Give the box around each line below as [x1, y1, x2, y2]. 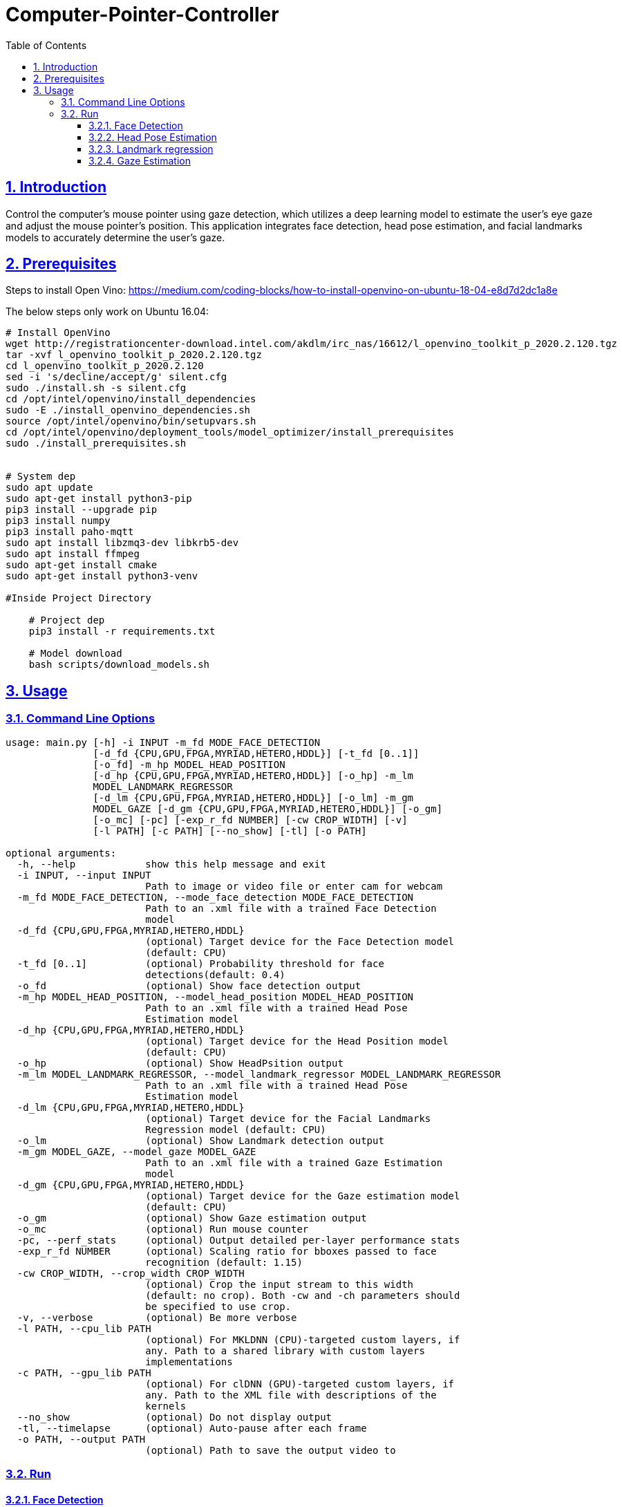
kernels [145, 1400, 187, 1412]
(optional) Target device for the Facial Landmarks [145, 1112, 431, 1124]
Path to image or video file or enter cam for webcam [145, 880, 443, 892]
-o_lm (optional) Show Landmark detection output [17, 1134, 384, 1146]
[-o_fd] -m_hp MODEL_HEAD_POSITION [93, 758, 285, 770]
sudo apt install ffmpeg [6, 548, 140, 560]
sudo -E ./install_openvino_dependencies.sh [6, 404, 251, 416]
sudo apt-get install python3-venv [6, 570, 198, 582]
